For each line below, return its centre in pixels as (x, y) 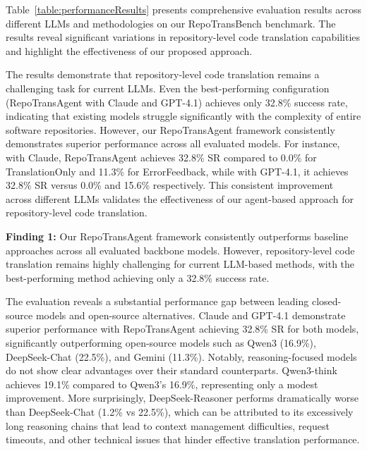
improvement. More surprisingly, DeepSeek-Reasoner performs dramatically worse (182, 398)
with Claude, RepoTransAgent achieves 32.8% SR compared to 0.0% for (161, 157)
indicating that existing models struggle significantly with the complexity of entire (183, 116)
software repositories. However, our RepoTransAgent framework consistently (170, 129)
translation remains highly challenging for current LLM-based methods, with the (180, 264)
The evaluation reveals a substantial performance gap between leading (157, 301)
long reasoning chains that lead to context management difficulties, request (168, 425)
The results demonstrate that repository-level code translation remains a (163, 74)
